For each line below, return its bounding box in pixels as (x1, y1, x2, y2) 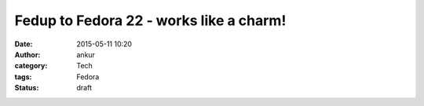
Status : (14, 83, 39, 93)
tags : (14, 71, 32, 82)
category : (14, 61, 48, 71)
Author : (14, 49, 41, 59)
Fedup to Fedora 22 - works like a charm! (14, 12, 287, 29)
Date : (14, 39, 33, 49)
